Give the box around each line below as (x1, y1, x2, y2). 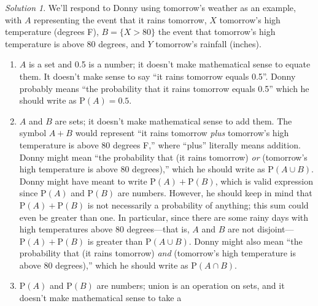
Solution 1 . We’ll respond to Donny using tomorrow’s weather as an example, (5, 1, 296, 13)
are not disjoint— (228, 223, 294, 235)
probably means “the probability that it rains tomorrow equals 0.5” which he (19, 82, 309, 94)
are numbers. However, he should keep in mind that (117, 186, 312, 199)
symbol (19, 126, 47, 139)
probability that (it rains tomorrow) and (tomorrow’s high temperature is (19, 247, 296, 259)
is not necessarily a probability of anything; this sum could (87, 198, 309, 211)
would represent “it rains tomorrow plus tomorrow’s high (75, 126, 289, 139)
